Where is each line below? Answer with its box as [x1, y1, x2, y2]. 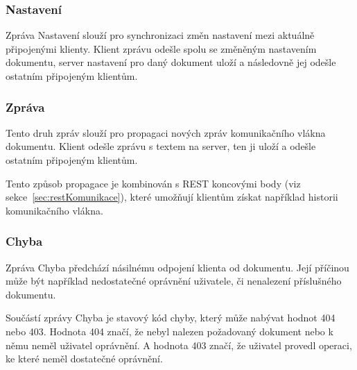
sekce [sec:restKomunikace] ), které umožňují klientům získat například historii [6, 190, 338, 204]
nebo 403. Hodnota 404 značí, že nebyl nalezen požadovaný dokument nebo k [6, 323, 333, 338]
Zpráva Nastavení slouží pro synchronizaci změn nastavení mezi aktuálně [6, 28, 315, 42]
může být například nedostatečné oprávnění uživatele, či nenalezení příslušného [6, 274, 342, 288]
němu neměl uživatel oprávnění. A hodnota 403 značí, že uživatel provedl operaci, [6, 337, 352, 352]
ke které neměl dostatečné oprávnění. [6, 351, 163, 366]
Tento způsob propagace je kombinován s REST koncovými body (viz [6, 176, 301, 190]
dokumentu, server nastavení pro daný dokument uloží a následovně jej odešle [6, 55, 336, 69]
